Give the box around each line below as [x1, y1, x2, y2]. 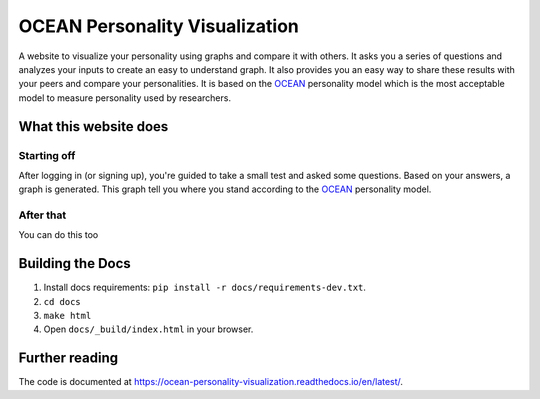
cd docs [43, 296, 82, 307]
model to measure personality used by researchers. [18, 91, 232, 104]
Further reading [18, 350, 119, 367]
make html [43, 310, 92, 322]
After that [18, 208, 67, 222]
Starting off [18, 148, 76, 162]
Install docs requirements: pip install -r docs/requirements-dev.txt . [43, 281, 367, 294]
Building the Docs [18, 255, 132, 272]
